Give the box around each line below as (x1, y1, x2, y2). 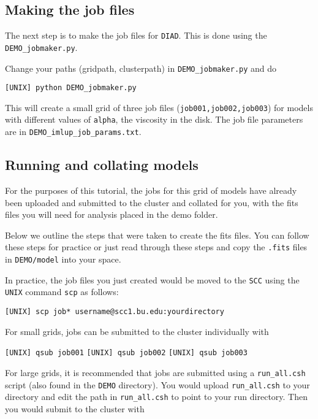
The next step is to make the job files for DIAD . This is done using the (5, 29, 267, 42)
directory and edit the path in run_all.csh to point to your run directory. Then (5, 390, 308, 403)
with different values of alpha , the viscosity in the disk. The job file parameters (5, 113, 303, 126)
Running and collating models (5, 155, 199, 174)
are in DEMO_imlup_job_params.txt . (5, 125, 142, 138)
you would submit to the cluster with (5, 402, 145, 415)
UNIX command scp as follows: (5, 285, 119, 298)
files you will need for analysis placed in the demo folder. (5, 208, 218, 221)
